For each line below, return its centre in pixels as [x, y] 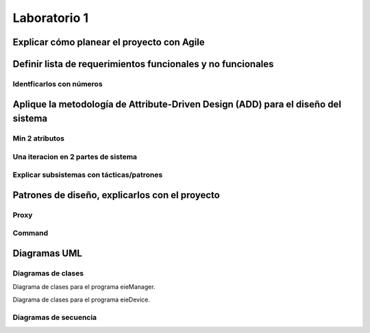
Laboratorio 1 [51, 18]
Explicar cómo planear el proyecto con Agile [109, 42]
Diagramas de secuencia [55, 317]
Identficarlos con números [58, 84]
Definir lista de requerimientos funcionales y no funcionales [143, 64]
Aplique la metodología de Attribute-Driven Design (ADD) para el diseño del [177, 104]
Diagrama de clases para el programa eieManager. [84, 287]
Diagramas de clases [48, 273]
